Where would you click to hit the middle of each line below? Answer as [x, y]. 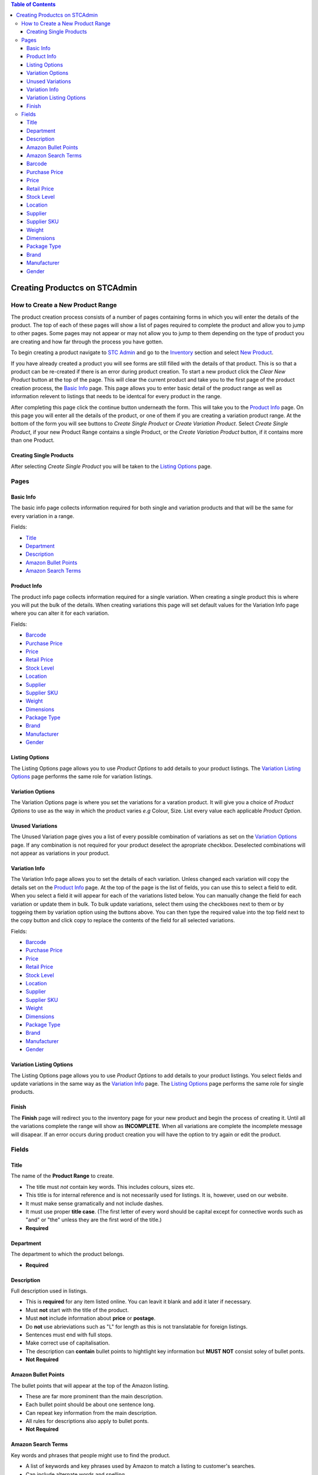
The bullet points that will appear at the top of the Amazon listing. [90, 1385]
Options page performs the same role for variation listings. [82, 776]
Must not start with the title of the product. [77, 1310]
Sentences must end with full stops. [69, 1335]
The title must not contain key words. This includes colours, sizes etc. [110, 1186]
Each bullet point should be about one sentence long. [90, 1405]
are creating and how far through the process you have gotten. [87, 342]
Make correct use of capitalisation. [68, 1343]
